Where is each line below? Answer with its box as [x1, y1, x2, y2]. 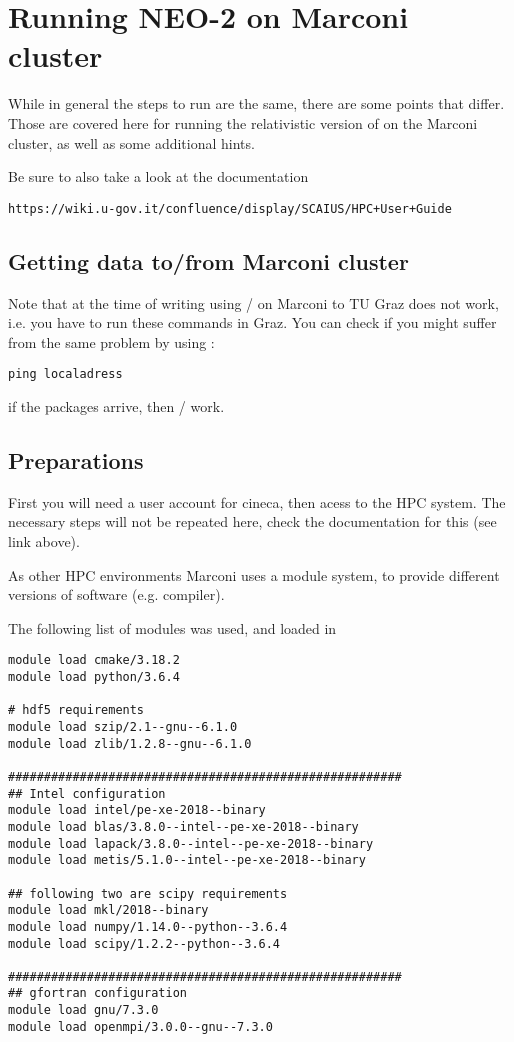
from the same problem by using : [8, 331, 215, 352]
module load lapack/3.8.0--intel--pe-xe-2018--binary [8, 836, 374, 851]
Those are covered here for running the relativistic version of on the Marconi [8, 112, 478, 133]
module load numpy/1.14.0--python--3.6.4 [8, 919, 288, 934]
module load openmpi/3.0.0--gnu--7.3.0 [8, 1019, 273, 1034]
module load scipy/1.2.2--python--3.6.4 [8, 936, 281, 951]
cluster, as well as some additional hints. [8, 132, 255, 153]
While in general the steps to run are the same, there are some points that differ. [8, 93, 505, 114]
